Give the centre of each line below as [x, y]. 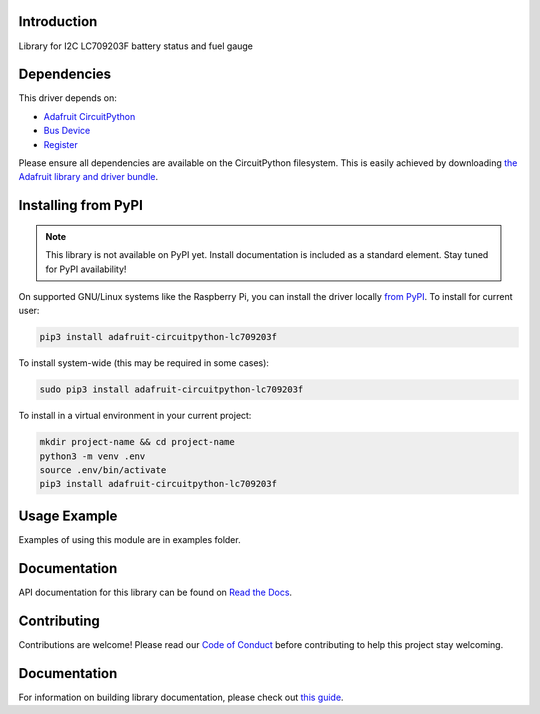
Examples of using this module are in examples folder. [129, 539]
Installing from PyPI [81, 205]
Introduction [58, 21]
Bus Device [67, 131]
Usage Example [68, 515]
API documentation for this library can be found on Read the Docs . [155, 592]
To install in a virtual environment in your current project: [135, 416]
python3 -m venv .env [92, 456]
